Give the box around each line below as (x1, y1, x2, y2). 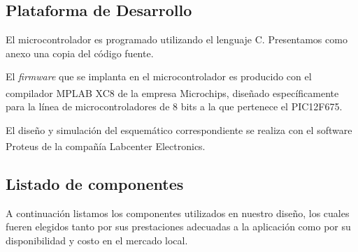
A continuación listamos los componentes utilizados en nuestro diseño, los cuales (6, 205, 350, 220)
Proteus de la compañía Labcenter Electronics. (6, 139, 206, 154)
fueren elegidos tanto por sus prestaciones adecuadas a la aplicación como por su (6, 219, 351, 234)
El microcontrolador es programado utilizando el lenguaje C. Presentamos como (6, 32, 348, 47)
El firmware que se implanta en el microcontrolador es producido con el (6, 69, 312, 84)
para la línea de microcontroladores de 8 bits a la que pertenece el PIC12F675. (6, 99, 343, 114)
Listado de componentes (6, 173, 184, 195)
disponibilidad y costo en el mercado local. (6, 233, 188, 248)
